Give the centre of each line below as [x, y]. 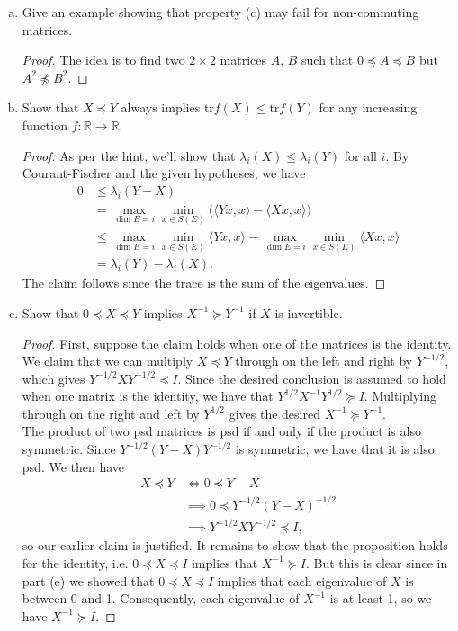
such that [328, 60]
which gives [54, 378]
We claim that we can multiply [108, 361]
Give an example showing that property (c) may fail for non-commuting [220, 12]
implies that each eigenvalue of [302, 580]
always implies [161, 107]
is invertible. [309, 312]
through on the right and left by [111, 413]
